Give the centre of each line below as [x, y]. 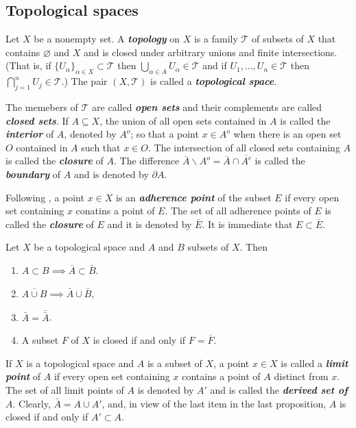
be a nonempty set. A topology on [107, 39]
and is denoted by [111, 174]
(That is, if [28, 65]
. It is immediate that [247, 224]
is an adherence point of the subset [193, 197]
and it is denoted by [150, 224]
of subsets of [278, 39]
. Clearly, [32, 403]
